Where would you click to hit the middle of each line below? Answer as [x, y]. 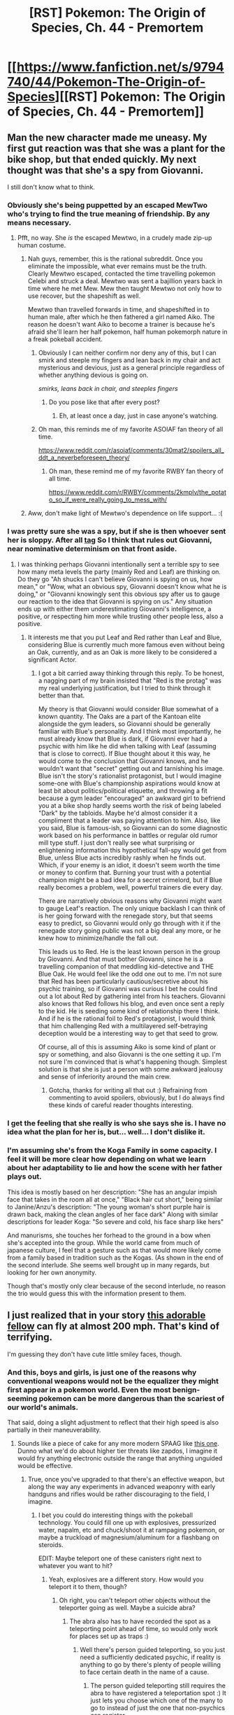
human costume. [42, 245]
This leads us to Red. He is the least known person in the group [129, 951]
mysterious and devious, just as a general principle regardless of [131, 368]
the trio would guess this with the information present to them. [97, 1293]
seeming [22, 1398]
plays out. [24, 1176]
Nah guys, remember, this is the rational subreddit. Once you [115, 259]
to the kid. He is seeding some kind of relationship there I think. [129, 1011]
